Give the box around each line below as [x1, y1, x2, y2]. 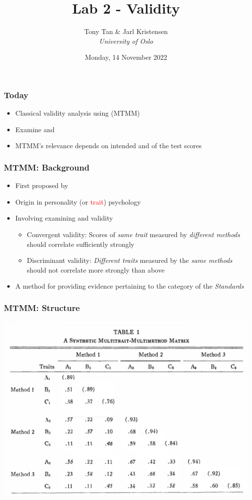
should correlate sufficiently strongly [27, 239, 135, 249]
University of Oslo [99, 35, 153, 46]
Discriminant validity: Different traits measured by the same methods [27, 255, 233, 265]
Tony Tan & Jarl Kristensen [84, 26, 168, 36]
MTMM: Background [4, 161, 90, 173]
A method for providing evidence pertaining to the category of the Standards [15, 281, 244, 291]
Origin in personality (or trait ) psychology [15, 196, 141, 207]
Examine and [15, 124, 55, 134]
